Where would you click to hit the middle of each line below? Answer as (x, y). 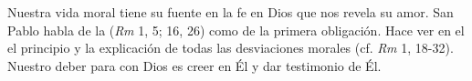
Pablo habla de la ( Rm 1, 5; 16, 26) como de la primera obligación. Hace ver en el (236, 30)
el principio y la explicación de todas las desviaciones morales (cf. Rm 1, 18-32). (231, 48)
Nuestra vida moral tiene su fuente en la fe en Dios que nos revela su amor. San (231, 12)
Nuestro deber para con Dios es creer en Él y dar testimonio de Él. (194, 65)
